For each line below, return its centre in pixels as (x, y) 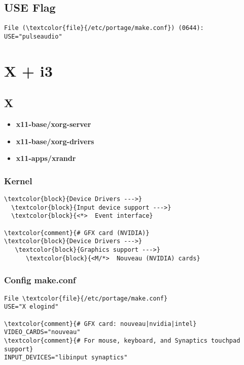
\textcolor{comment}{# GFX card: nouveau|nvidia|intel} (100, 324)
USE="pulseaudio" (33, 36)
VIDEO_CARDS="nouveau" (42, 332)
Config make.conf (40, 280)
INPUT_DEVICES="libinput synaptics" (66, 358)
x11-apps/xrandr (46, 158)
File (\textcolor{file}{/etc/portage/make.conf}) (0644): (104, 28)
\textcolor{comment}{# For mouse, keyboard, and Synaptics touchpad (122, 340)
